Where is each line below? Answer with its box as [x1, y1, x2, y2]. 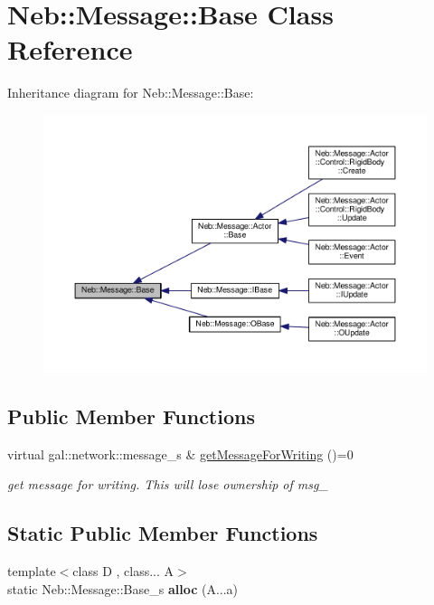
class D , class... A [72, 562, 175, 581]
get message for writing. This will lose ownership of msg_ [7, 475, 328, 494]
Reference [7, 31, 133, 68]
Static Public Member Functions [7, 519, 318, 547]
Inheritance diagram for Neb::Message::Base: [7, 83, 254, 102]
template [7, 562, 56, 581]
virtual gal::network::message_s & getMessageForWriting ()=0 [7, 444, 354, 463]
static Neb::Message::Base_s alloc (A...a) [7, 579, 239, 598]
